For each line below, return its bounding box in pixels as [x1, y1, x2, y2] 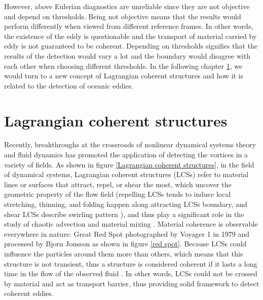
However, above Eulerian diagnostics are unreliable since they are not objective [4, 1, 250, 11]
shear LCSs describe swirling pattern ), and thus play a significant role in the [4, 208, 244, 219]
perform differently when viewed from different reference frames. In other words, [4, 21, 253, 31]
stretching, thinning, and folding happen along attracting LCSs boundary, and [4, 199, 247, 209]
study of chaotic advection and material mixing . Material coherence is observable [4, 219, 258, 229]
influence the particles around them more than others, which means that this [4, 248, 243, 259]
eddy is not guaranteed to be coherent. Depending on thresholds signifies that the [4, 40, 258, 51]
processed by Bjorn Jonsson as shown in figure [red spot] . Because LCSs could [4, 238, 247, 249]
